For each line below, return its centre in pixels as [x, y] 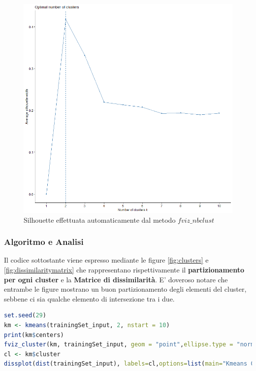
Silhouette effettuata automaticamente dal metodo [100, 219]
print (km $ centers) [34, 335]
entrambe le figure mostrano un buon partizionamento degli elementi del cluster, [125, 289]
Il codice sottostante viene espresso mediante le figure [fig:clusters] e [106, 260]
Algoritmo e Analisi [44, 242]
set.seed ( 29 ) [25, 316]
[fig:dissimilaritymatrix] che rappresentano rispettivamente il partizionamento [124, 270]
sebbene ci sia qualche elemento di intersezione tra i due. [89, 298]
